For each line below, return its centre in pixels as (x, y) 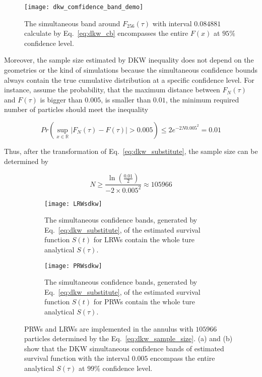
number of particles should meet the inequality (76, 109)
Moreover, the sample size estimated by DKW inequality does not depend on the (129, 60)
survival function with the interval (77, 358)
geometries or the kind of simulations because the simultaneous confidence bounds (131, 70)
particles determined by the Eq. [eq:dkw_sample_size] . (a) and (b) (128, 338)
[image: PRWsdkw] (73, 266)
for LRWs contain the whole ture (144, 239)
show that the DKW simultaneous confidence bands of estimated (124, 348)
